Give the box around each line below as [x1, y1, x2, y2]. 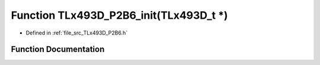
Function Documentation [11, 45, 105, 54]
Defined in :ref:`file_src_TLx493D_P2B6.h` [25, 29, 127, 36]
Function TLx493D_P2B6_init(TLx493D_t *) [11, 9, 228, 22]
